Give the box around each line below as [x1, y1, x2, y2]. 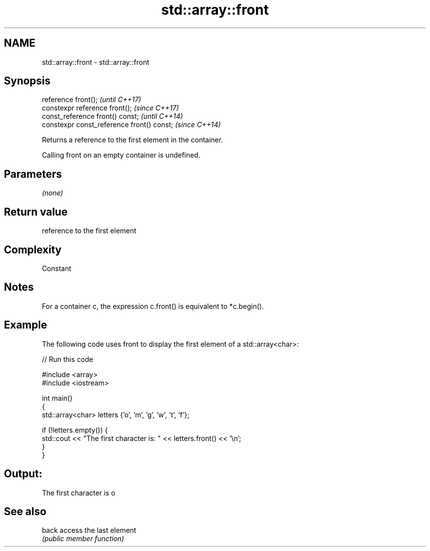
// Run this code [42, 355, 93, 363]
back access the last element [42, 526, 136, 535]
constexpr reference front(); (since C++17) [42, 104, 179, 112]
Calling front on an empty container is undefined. [42, 151, 200, 160]
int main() [42, 393, 73, 402]
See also [4, 505, 47, 518]
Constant [42, 264, 72, 273]
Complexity [4, 243, 62, 256]
